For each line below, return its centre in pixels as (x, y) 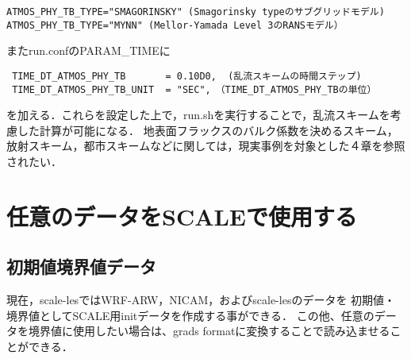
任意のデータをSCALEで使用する (182, 216)
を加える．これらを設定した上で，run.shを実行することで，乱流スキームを (198, 115)
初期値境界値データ (81, 266)
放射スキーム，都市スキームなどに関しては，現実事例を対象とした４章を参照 (206, 146)
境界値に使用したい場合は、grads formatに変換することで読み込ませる (209, 331)
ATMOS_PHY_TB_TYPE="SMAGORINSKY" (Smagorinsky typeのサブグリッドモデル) (196, 12)
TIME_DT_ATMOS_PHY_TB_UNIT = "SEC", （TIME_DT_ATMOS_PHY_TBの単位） (194, 89)
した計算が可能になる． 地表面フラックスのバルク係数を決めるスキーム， (207, 130)
